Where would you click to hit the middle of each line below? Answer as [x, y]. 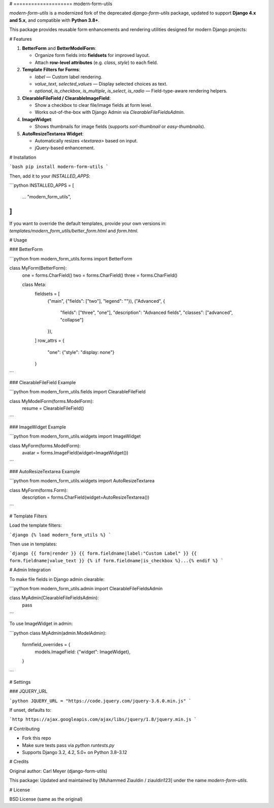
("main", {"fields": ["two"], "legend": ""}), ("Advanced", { [106, 301]
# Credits [19, 762]
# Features [21, 39]
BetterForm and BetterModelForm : [59, 48]
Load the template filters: [36, 525]
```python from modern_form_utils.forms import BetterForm [71, 258]
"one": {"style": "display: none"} [81, 352]
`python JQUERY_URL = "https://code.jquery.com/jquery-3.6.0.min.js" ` [100, 701]
